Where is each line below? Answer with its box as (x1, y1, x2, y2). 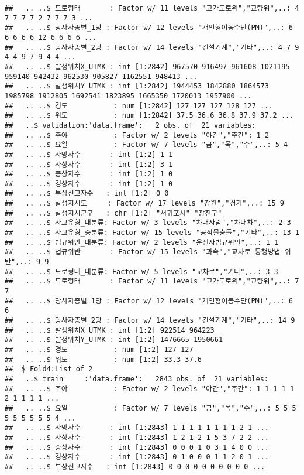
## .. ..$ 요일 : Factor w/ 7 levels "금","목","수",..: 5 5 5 (5, 404, 296, 412)
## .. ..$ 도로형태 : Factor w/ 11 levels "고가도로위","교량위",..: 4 (5, 4, 299, 12)
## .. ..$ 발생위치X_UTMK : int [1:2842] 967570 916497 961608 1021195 (5, 62, 290, 71)
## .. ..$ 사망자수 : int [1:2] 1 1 (5, 150, 173, 159)
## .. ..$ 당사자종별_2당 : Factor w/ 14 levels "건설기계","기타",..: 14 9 (5, 316, 295, 324)
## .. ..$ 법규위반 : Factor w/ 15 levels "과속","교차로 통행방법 (5, 248, 281, 257)
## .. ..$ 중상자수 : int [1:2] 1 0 (5, 170, 173, 179)
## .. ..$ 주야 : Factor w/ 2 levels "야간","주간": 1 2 (5, 131, 270, 139)
